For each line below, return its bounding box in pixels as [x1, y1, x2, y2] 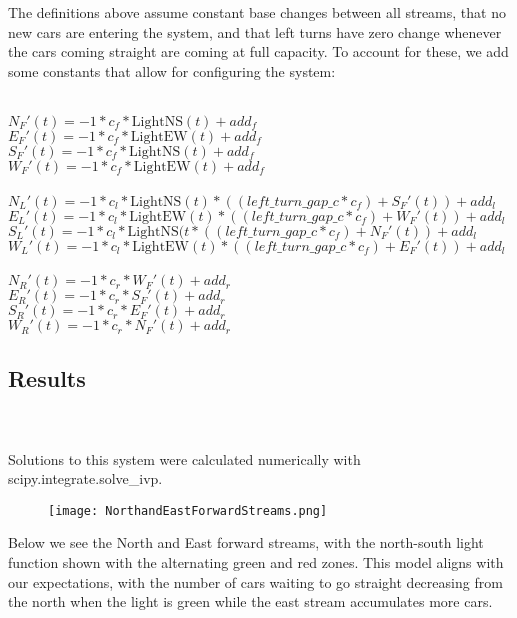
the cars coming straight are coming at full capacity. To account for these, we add [8, 41, 509, 62]
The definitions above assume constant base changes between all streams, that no [8, 2, 506, 22]
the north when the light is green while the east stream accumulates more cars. [8, 591, 493, 612]
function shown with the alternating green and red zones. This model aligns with [8, 551, 504, 572]
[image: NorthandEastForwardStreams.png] [48, 503, 328, 518]
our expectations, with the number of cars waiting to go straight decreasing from [8, 571, 503, 592]
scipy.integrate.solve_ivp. [8, 468, 163, 489]
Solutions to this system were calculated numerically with [8, 448, 361, 469]
